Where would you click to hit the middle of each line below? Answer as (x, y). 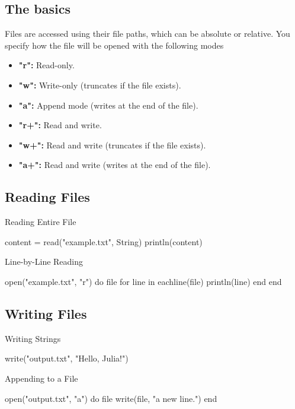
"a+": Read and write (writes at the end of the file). (115, 165)
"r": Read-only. (47, 65)
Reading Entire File (41, 222)
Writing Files (46, 313)
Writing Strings (33, 338)
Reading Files (47, 197)
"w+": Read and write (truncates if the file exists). (112, 145)
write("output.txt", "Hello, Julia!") (67, 358)
